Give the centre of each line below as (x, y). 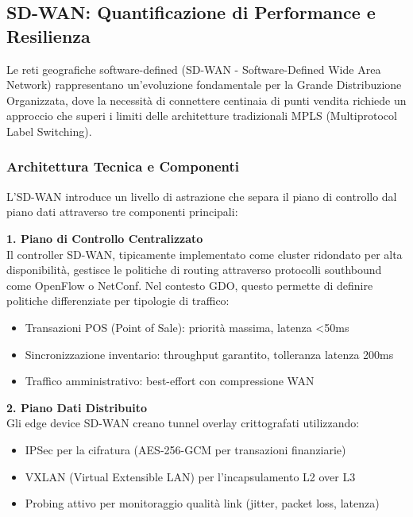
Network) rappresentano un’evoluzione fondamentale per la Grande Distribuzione (204, 85)
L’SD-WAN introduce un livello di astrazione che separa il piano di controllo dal (202, 196)
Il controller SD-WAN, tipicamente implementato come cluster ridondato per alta (205, 254)
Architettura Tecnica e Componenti (123, 166)
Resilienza (48, 35)
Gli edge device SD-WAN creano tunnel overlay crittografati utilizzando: (183, 423)
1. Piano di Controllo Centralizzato (105, 238)
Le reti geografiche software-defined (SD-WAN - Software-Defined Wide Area (194, 69)
